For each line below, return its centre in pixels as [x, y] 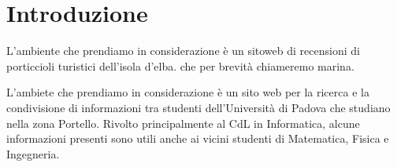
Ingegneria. [33, 153]
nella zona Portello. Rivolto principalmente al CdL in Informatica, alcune [183, 123]
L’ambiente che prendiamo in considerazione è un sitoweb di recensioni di [183, 51]
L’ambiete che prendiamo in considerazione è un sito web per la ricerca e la [188, 92]
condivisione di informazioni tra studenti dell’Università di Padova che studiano [198, 107]
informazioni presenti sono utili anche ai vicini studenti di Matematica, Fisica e [198, 138]
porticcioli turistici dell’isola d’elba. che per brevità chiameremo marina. [180, 65]
